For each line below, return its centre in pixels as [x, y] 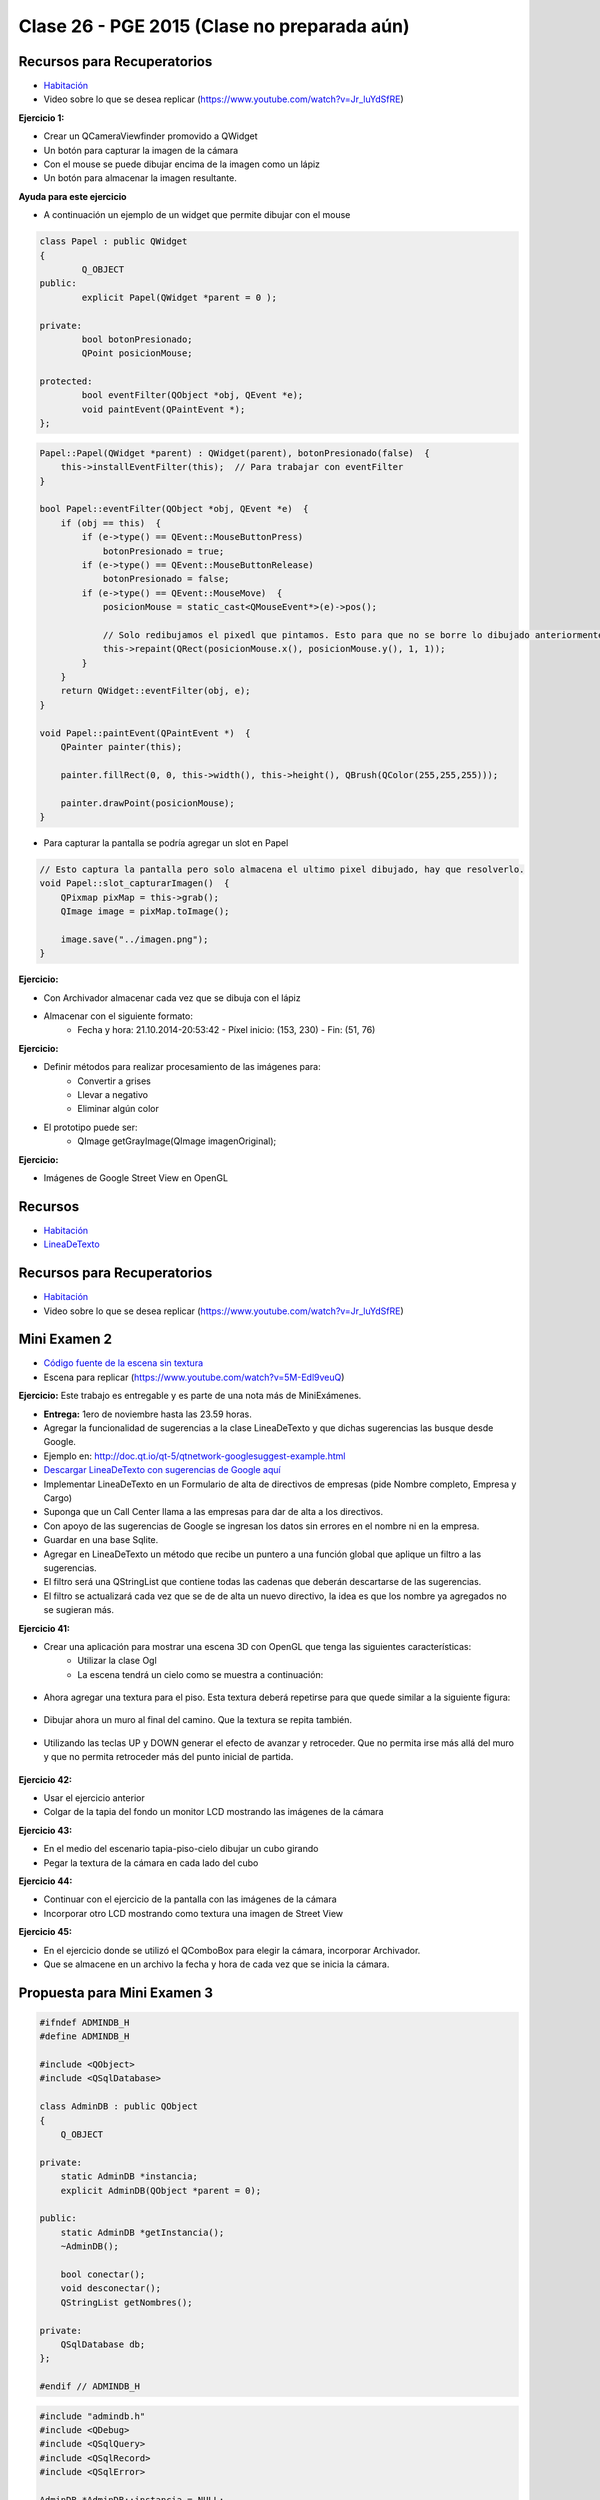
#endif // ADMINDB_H [89, 2386]
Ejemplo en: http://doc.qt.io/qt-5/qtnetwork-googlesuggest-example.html [194, 1456]
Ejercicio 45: [45, 1932]
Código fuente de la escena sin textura [123, 1363]
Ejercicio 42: [45, 1779]
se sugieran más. [79, 1610]
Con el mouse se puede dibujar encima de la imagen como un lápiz [181, 164]
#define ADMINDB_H [84, 2036]
